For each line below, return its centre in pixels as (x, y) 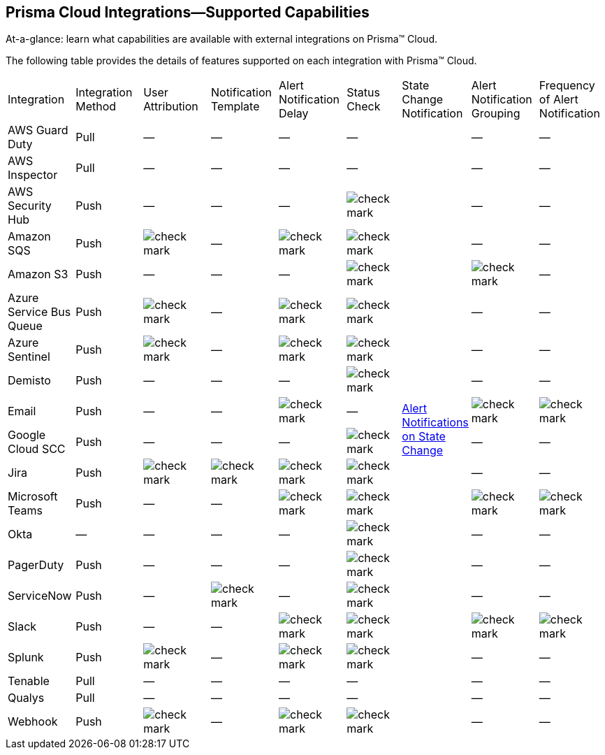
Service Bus (39, 312)
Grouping (496, 114)
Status (363, 93)
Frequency (567, 86)
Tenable (29, 681)
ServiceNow (40, 596)
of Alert (559, 100)
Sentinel (29, 357)
